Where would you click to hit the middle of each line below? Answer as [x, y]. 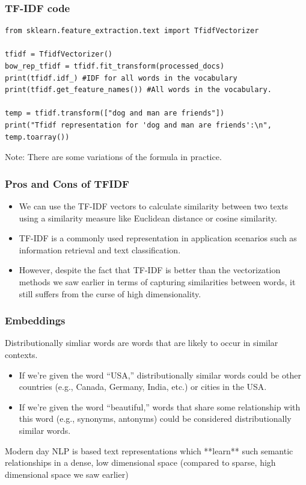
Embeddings [35, 320]
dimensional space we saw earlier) [67, 474]
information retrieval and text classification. [100, 249]
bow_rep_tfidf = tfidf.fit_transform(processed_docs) [115, 66]
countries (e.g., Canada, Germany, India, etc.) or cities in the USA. [143, 387]
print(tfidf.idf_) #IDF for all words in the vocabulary [121, 78]
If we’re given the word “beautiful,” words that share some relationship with [160, 406]
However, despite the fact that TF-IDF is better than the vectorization [150, 270]
